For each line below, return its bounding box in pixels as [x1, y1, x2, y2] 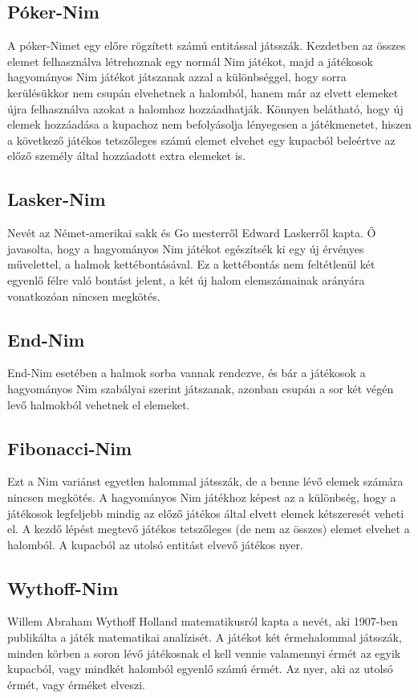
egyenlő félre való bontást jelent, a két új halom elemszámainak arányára [7, 271, 365, 288]
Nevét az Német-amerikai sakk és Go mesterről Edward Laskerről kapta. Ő [7, 224, 376, 241]
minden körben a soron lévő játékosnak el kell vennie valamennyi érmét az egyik [7, 644, 401, 661]
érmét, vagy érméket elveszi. [7, 675, 145, 692]
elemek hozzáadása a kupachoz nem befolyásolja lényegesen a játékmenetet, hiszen [7, 116, 412, 133]
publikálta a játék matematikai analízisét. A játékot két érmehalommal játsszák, [7, 629, 402, 646]
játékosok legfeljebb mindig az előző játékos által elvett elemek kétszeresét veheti [7, 504, 404, 521]
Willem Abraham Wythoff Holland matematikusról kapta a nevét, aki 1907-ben [7, 613, 398, 630]
